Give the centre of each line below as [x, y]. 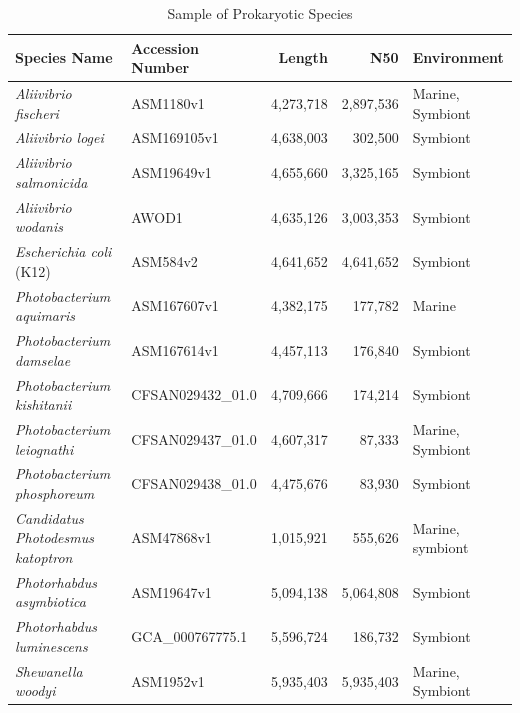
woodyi [35, 690]
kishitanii [43, 404]
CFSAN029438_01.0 [194, 483]
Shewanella [49, 670]
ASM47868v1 [171, 537]
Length [303, 57]
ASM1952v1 [168, 680]
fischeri [37, 112]
